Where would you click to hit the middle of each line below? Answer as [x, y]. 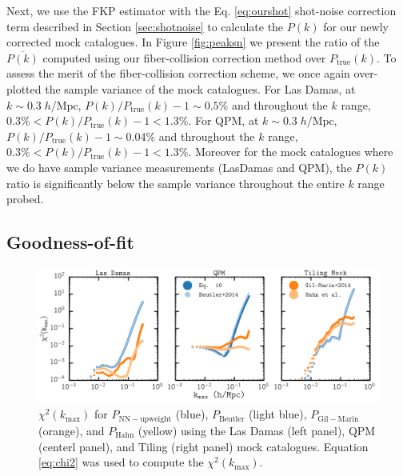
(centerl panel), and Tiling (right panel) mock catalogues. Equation [203, 446]
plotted [24, 88]
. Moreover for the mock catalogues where [291, 152]
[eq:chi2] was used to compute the [121, 462]
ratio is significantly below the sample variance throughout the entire [176, 183]
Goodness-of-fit [70, 242]
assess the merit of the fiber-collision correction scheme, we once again [178, 73]
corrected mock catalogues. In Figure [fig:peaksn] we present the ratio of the [193, 42]
